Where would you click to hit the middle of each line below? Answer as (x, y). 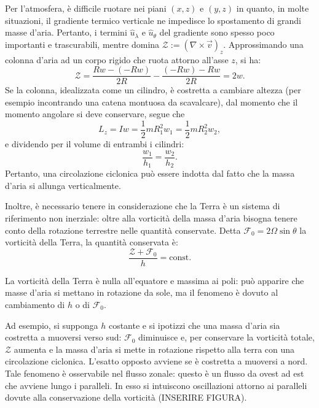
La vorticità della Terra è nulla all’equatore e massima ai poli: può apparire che (155, 280)
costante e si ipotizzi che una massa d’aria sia (194, 325)
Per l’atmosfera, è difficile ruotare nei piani (86, 8)
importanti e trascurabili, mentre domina (82, 44)
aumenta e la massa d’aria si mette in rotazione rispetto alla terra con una (154, 349)
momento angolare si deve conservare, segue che (95, 114)
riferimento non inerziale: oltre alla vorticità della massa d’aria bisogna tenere (151, 217)
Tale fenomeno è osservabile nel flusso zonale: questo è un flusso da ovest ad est (155, 373)
